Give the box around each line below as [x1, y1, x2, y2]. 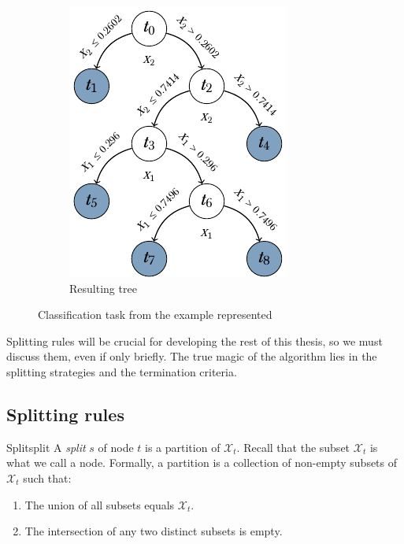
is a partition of [145, 439, 221, 455]
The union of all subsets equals [24, 496, 175, 513]
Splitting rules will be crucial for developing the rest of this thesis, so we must [6, 332, 383, 349]
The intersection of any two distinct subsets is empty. [24, 523, 283, 539]
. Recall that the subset [236, 439, 350, 455]
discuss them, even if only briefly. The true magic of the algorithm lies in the [6, 348, 377, 365]
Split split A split [6, 439, 86, 455]
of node [98, 439, 134, 455]
